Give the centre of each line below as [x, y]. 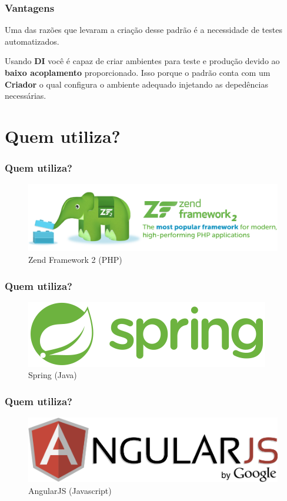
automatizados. [32, 41]
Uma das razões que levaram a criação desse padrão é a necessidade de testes [143, 30]
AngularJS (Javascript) [70, 490]
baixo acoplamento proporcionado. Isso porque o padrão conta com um [138, 72]
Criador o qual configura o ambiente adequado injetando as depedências [136, 84]
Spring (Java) [53, 375]
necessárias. [26, 96]
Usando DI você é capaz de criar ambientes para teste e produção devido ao [142, 61]
